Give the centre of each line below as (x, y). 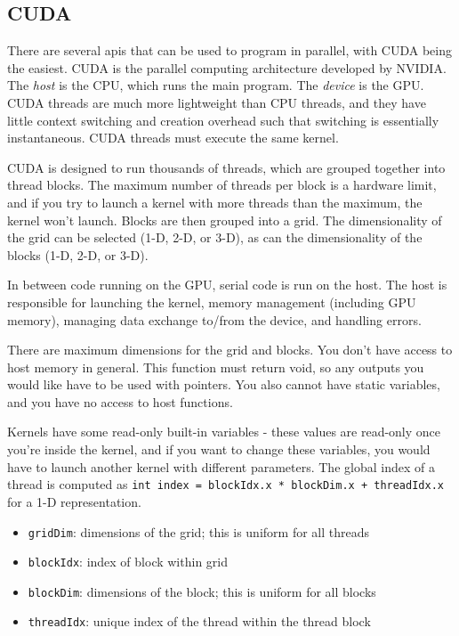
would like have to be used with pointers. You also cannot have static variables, (224, 384)
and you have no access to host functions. (120, 401)
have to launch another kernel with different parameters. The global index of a (221, 466)
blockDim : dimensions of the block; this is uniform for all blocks (202, 591)
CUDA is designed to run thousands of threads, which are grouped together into (226, 167)
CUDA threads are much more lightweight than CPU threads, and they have (217, 102)
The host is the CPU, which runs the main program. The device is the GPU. (216, 85)
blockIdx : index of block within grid (128, 562)
